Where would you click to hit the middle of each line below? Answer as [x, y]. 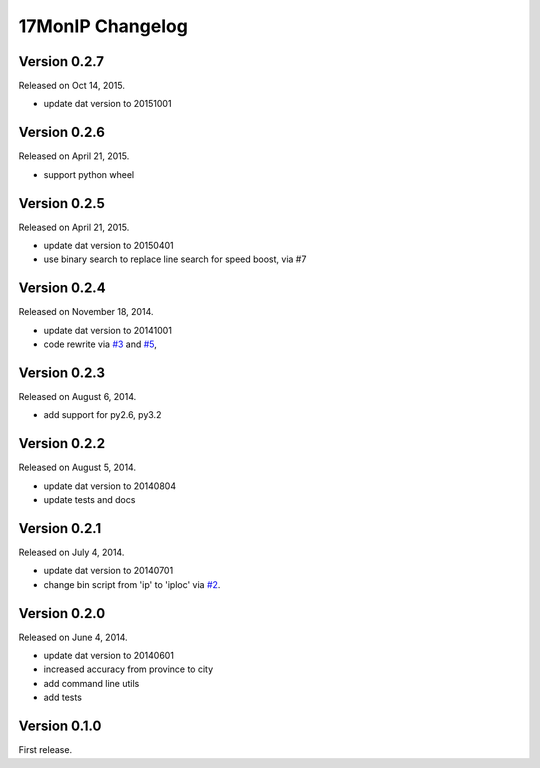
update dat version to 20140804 [110, 486]
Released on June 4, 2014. [73, 637]
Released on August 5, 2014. [77, 467]
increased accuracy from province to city [128, 669]
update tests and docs [89, 500]
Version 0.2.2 [61, 443]
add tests [62, 697]
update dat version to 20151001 [107, 104]
